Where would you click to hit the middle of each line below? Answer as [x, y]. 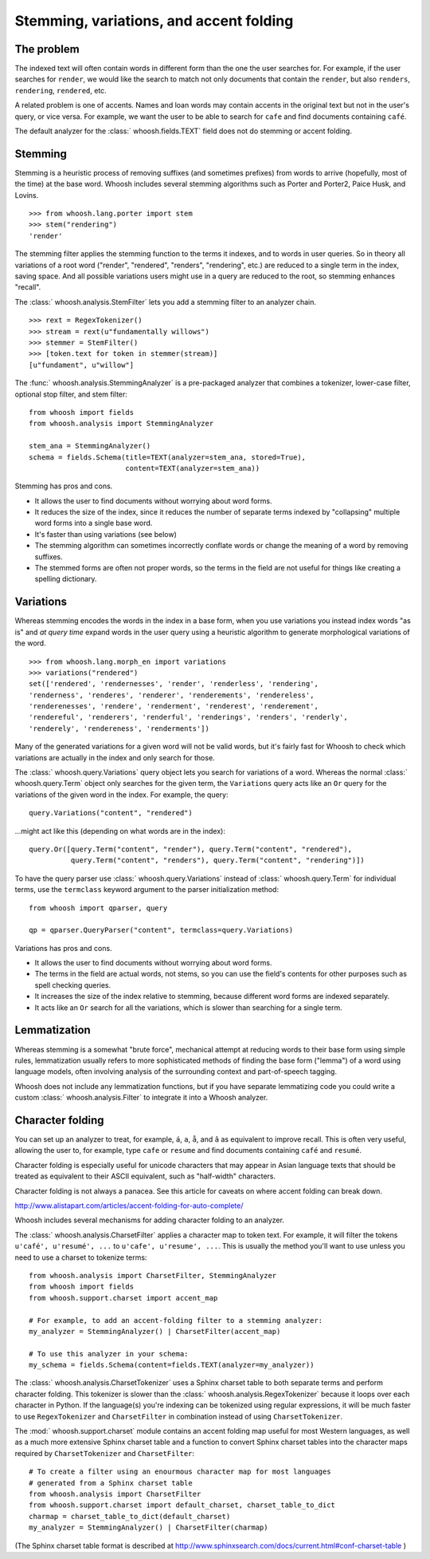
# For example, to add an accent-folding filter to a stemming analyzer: [176, 1320]
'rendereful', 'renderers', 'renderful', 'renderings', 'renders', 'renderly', [188, 717]
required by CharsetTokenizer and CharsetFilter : [105, 1453]
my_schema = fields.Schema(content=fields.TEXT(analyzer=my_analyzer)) [172, 1365]
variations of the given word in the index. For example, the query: [121, 795]
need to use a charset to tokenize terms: [81, 1257]
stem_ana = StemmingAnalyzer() [90, 446]
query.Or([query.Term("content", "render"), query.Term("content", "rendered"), [191, 849]
